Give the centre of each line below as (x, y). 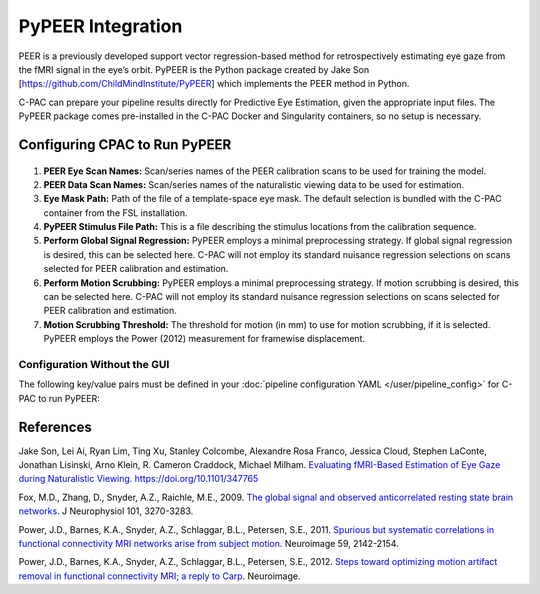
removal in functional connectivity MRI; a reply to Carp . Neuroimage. (159, 576)
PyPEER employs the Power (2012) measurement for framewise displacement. (204, 339)
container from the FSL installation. (115, 212)
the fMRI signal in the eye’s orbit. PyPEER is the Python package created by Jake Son (194, 69)
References (55, 426)
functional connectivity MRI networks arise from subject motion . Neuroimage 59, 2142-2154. (208, 543)
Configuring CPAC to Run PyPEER (125, 144)
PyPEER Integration (100, 26)
